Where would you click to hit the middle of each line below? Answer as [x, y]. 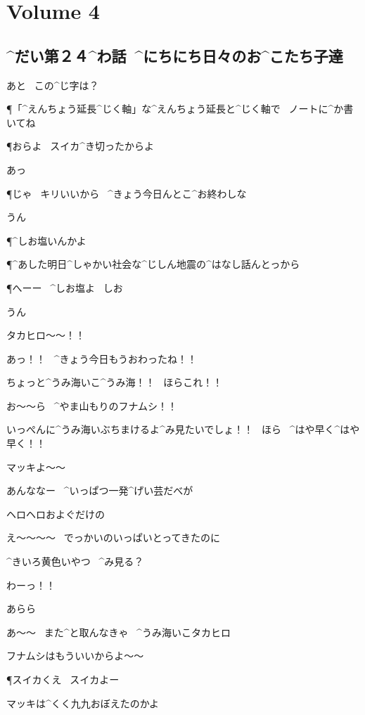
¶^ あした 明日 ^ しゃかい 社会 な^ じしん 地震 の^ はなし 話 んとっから [153, 264]
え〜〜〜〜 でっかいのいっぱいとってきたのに [114, 537]
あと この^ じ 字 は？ [53, 85]
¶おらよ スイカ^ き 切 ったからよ [80, 146]
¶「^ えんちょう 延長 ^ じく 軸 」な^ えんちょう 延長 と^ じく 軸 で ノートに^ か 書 [180, 109]
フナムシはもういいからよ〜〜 [75, 656]
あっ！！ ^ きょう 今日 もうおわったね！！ [102, 358]
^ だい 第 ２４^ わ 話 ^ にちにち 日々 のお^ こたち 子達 [175, 55]
